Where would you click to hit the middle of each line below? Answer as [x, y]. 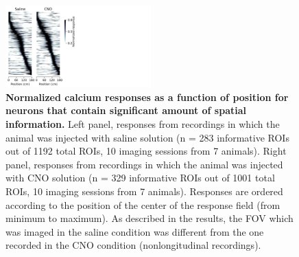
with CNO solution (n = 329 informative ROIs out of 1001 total [140, 178]
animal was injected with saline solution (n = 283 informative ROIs [147, 137]
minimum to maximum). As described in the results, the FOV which [149, 218]
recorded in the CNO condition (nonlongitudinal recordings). [133, 245]
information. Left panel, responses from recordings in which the [143, 124]
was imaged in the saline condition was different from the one [135, 231]
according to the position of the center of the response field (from [143, 204]
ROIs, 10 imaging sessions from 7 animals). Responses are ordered [144, 191]
